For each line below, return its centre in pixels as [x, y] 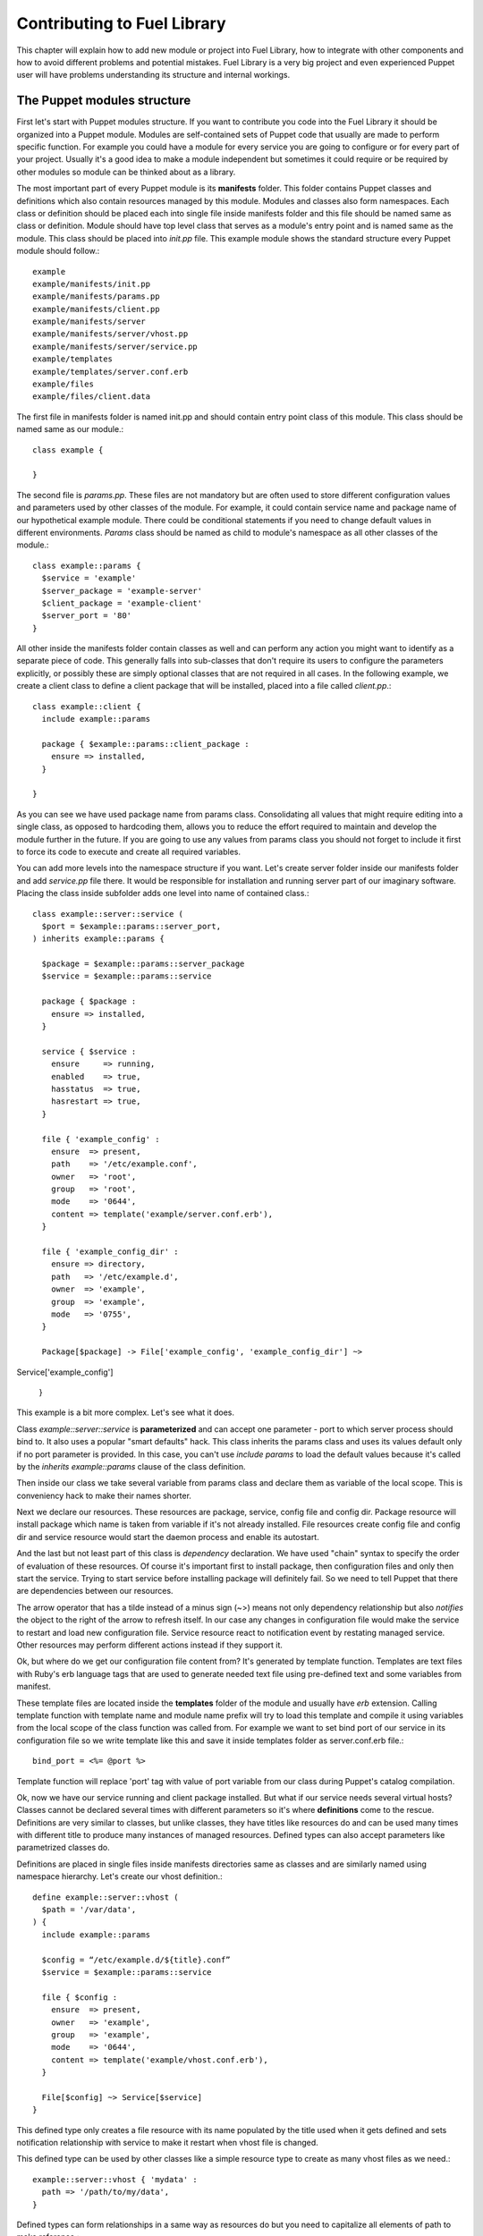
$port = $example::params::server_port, [131, 926]
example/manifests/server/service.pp [115, 346]
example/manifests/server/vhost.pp [110, 334]
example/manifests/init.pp [92, 284]
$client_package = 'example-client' [122, 603]
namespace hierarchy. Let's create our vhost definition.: [119, 1876]
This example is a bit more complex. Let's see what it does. [125, 1412]
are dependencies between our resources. [95, 1591]
